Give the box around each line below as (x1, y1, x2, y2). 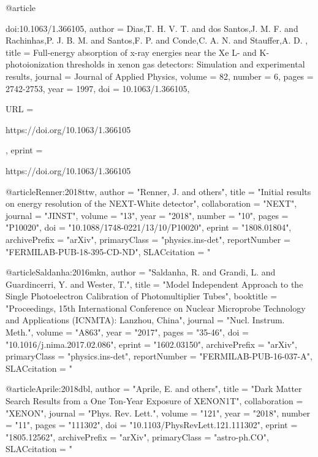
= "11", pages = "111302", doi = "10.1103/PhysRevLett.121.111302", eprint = (6, 418, 298, 431)
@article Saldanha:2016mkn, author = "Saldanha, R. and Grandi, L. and (6, 266, 276, 278)
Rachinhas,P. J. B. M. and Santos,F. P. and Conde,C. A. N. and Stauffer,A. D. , (6, 34, 308, 47)
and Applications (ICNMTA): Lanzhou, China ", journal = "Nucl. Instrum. (6, 313, 285, 326)
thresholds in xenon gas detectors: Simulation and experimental (66, 58, 305, 71)
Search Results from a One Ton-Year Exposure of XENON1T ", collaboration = (6, 394, 303, 407)
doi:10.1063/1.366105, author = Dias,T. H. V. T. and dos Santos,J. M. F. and (6, 21, 298, 34)
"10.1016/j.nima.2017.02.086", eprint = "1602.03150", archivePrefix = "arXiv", (6, 337, 297, 350)
